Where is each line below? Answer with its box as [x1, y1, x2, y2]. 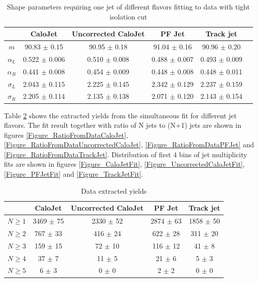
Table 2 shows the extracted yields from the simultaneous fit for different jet [4, 110, 237, 120]
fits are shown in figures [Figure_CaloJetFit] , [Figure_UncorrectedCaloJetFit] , [4, 159, 245, 169]
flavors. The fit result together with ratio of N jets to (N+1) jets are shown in [4, 120, 242, 130]
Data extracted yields [81, 185, 147, 196]
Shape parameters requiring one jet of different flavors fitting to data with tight [7, 1, 250, 11]
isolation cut [109, 11, 147, 21]
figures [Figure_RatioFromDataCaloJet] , [4, 129, 128, 140]
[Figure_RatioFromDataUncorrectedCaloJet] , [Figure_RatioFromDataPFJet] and [4, 139, 254, 150]
